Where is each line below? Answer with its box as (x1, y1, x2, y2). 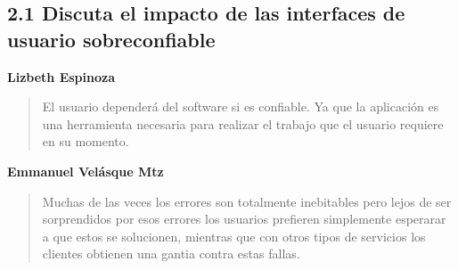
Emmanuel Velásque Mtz (7, 161, 164, 180)
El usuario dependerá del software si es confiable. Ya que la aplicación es (42, 97, 439, 116)
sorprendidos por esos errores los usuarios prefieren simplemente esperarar (42, 209, 446, 228)
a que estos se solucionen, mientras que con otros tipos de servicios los (42, 226, 426, 245)
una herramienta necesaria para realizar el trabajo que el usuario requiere (42, 114, 444, 133)
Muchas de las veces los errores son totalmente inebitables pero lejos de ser (42, 192, 452, 210)
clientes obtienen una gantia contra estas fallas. (42, 244, 300, 263)
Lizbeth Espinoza (7, 67, 115, 86)
